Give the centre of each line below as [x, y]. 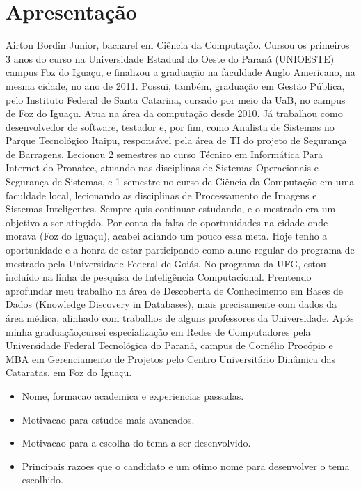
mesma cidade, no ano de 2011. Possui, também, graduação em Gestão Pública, [175, 85]
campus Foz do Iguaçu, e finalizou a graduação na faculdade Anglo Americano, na [180, 72]
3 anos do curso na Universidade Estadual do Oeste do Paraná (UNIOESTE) [170, 58]
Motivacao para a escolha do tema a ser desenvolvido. [136, 443]
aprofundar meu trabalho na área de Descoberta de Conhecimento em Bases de [174, 290]
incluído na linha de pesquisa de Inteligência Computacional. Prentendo [159, 277]
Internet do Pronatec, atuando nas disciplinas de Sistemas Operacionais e [162, 168]
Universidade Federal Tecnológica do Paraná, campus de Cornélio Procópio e [169, 345]
